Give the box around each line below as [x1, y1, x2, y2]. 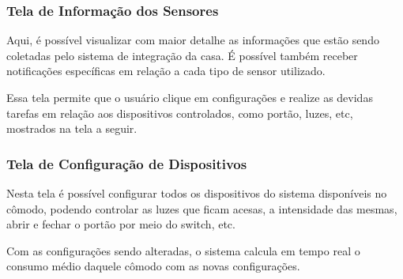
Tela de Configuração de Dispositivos [6, 153, 247, 173]
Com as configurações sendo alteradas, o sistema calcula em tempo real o [6, 242, 360, 258]
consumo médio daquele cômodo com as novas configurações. [6, 258, 300, 274]
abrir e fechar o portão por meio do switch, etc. [6, 216, 235, 232]
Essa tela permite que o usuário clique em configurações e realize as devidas [6, 89, 373, 105]
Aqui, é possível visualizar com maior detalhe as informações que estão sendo [6, 32, 379, 48]
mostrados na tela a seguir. [6, 120, 137, 137]
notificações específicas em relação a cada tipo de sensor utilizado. [6, 62, 326, 79]
